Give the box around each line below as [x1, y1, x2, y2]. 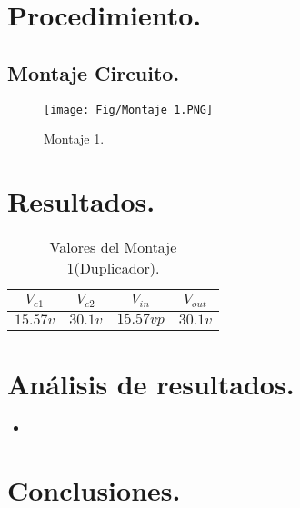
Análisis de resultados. [7, 365, 295, 403]
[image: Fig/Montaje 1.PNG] [44, 103, 214, 116]
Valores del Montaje [49, 235, 177, 257]
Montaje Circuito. [7, 58, 180, 86]
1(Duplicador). [66, 256, 160, 278]
